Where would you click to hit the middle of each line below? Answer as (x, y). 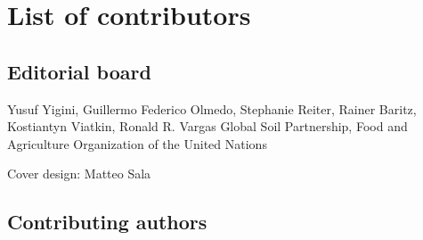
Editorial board (79, 71)
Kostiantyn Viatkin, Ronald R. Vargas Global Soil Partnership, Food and (207, 126)
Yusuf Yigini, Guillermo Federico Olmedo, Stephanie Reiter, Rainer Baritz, (212, 108)
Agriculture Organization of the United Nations (137, 143)
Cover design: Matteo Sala (79, 174)
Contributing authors (107, 222)
